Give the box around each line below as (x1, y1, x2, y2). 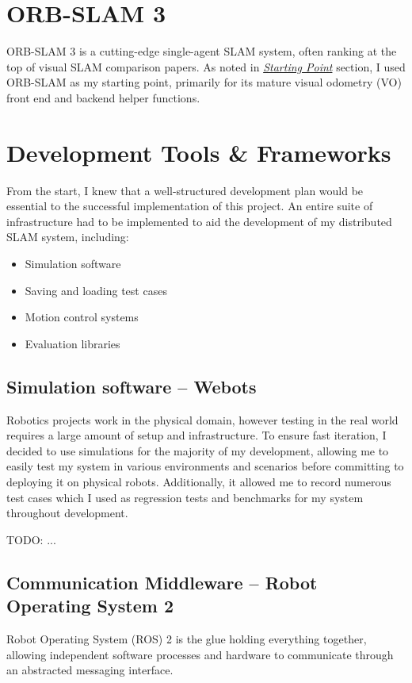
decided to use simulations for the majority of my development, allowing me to (6, 442, 389, 459)
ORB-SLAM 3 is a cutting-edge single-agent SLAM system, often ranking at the (6, 43, 397, 59)
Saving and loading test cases (25, 282, 167, 298)
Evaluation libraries (25, 335, 120, 351)
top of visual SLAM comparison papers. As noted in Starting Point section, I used (6, 58, 406, 75)
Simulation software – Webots (6, 374, 257, 398)
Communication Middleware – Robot (6, 570, 318, 594)
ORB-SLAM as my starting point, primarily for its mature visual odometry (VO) (6, 74, 402, 90)
